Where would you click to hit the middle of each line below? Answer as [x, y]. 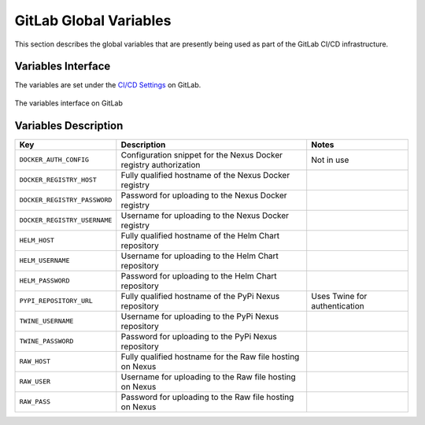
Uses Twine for [339, 296]
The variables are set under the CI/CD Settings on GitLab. [108, 85]
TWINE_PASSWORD [46, 341]
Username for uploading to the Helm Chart [200, 256]
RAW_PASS [35, 402]
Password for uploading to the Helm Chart [199, 275]
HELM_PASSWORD [44, 281]
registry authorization [161, 164]
